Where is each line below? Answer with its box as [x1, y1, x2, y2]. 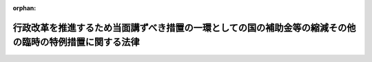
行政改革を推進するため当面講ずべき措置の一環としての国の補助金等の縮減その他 [12, 21, 356, 34]
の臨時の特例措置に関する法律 [12, 37, 140, 48]
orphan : [12, 4, 37, 12]
